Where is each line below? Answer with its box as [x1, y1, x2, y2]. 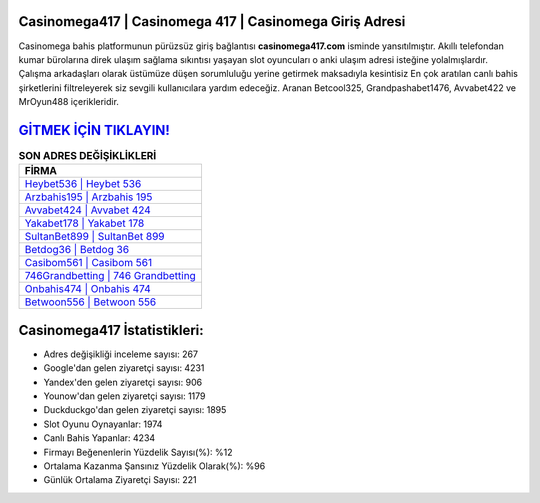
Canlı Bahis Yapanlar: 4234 [43, 432, 156, 444]
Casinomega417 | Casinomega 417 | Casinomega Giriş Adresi [18, 13, 406, 30]
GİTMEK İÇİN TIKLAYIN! [18, 121, 170, 139]
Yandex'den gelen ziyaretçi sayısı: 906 [43, 376, 203, 388]
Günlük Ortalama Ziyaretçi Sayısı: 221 [43, 474, 197, 486]
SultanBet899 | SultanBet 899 [24, 230, 165, 244]
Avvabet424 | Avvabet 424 [24, 203, 152, 217]
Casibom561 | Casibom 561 [24, 256, 153, 270]
